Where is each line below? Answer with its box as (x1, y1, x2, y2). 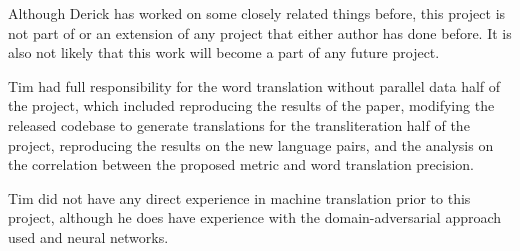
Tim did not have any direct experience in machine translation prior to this (8, 187, 471, 208)
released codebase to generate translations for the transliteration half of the (8, 114, 470, 135)
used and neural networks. (8, 226, 169, 247)
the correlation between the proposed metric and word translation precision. (8, 154, 475, 175)
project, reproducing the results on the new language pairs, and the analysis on (8, 134, 494, 155)
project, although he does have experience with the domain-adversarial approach (8, 207, 502, 228)
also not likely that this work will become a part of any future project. (8, 42, 440, 63)
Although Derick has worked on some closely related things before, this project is (8, 3, 506, 23)
